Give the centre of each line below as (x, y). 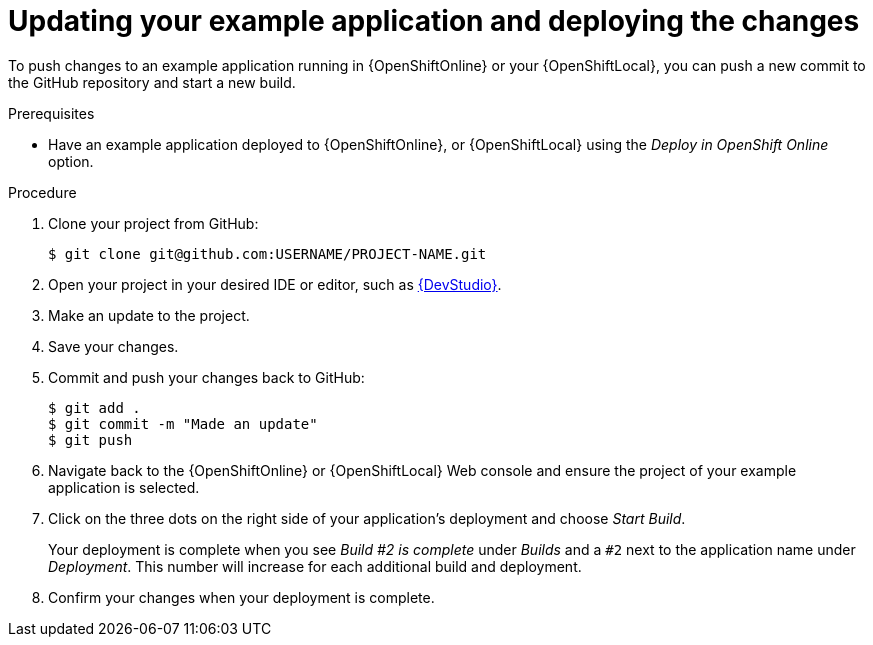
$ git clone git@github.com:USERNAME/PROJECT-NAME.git (267, 253)
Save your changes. (113, 346)
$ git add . (94, 407)
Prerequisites (51, 113)
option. (71, 161)
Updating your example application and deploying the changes (434, 21)
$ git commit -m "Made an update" (183, 423)
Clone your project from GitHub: (153, 223)
